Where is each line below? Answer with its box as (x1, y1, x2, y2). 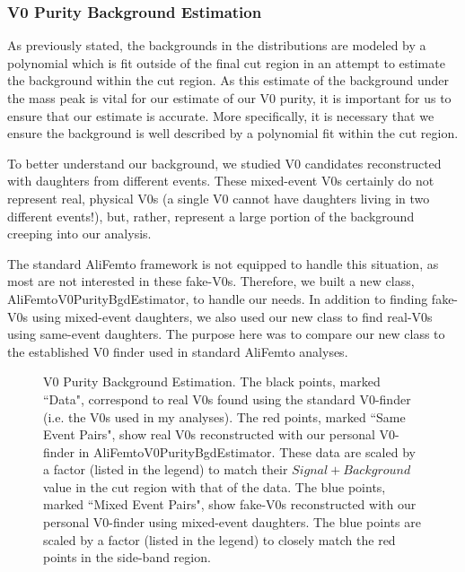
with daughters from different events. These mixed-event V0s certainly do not (7, 171, 434, 190)
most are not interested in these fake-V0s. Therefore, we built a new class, (7, 272, 415, 290)
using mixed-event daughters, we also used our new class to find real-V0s (31, 307, 433, 325)
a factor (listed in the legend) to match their (43, 460, 288, 479)
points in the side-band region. (43, 548, 211, 567)
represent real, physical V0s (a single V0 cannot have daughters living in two (7, 188, 430, 207)
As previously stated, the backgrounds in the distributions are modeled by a (7, 36, 426, 55)
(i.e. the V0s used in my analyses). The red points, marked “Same (43, 407, 406, 426)
